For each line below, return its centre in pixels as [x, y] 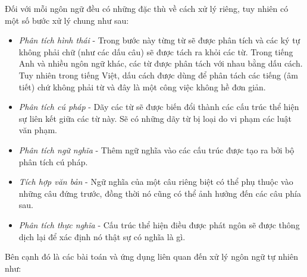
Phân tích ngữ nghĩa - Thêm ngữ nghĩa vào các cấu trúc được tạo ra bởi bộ [156, 149]
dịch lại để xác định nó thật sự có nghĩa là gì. [102, 236]
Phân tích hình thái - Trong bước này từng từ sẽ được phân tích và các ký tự [159, 40]
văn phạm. [38, 130]
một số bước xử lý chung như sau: [67, 20]
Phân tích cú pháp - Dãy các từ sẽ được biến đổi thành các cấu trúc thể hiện [159, 107]
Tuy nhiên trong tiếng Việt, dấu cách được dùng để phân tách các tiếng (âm [158, 75]
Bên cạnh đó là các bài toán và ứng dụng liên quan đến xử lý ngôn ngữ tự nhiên [151, 256]
